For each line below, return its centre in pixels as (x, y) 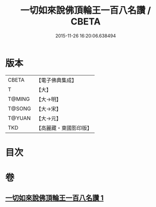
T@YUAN (19, 118)
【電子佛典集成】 (57, 80)
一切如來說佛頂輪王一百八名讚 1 (55, 198)
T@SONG (20, 109)
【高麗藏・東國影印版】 (64, 128)
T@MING (19, 99)
